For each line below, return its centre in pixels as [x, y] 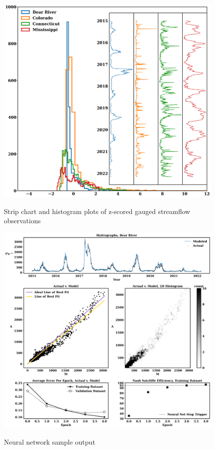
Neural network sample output [50, 441]
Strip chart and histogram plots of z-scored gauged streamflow [97, 211]
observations [22, 221]
